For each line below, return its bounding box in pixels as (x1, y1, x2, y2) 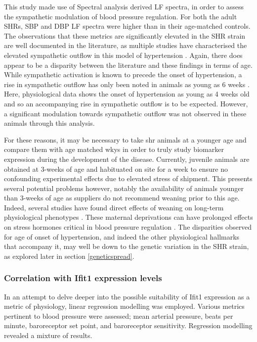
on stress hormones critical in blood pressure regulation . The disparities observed (4, 222, 252, 232)
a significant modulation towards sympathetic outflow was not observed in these (4, 108, 247, 118)
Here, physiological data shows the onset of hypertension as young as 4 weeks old (4, 89, 250, 99)
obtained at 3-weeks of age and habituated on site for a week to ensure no (4, 163, 228, 174)
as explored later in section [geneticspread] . (4, 250, 134, 261)
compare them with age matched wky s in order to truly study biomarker (4, 144, 224, 154)
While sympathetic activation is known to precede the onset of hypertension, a (4, 69, 242, 80)
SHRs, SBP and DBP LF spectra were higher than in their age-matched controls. (4, 21, 251, 31)
